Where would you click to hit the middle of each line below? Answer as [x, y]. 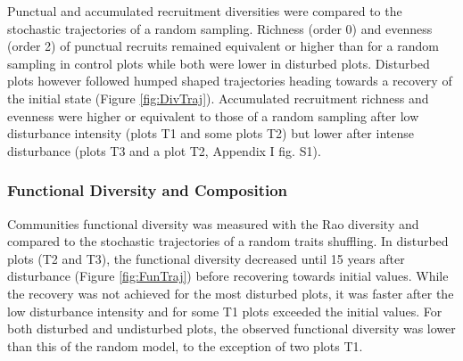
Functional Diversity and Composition [148, 190]
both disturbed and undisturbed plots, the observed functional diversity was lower [231, 328]
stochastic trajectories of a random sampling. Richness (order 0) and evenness [220, 28]
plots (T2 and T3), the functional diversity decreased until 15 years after [206, 258]
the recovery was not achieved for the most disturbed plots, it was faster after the [231, 293]
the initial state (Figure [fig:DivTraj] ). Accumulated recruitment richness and [218, 98]
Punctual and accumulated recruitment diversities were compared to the [205, 11]
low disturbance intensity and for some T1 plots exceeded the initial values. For [225, 311]
